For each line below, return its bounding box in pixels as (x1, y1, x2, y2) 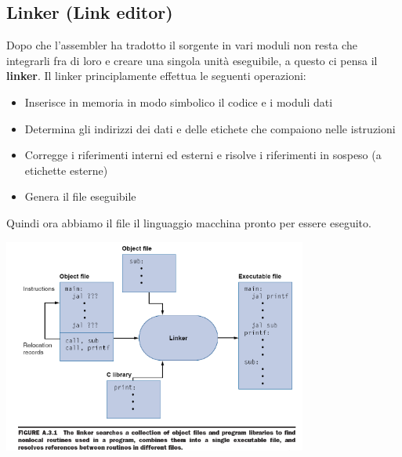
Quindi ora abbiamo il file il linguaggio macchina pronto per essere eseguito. (6, 214, 371, 230)
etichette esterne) (24, 161, 108, 178)
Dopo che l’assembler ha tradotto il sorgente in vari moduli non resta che (6, 37, 357, 53)
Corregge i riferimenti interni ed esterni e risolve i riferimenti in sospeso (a (24, 147, 382, 163)
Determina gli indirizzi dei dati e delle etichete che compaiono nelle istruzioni (24, 120, 396, 136)
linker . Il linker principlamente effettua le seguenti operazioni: (6, 67, 306, 84)
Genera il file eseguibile (24, 188, 136, 205)
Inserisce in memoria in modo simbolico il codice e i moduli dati (24, 93, 333, 110)
